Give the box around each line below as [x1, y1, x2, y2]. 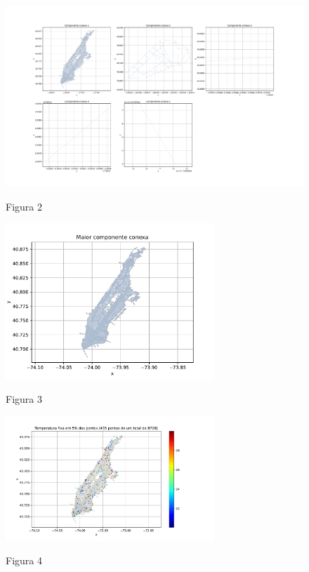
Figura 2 [6, 199, 42, 213]
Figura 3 [6, 392, 42, 406]
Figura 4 [6, 553, 42, 568]
